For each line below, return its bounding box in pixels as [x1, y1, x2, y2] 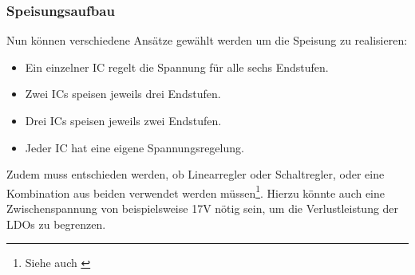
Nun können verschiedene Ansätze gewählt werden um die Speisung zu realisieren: [6, 32, 408, 49]
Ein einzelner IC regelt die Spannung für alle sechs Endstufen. [25, 58, 329, 75]
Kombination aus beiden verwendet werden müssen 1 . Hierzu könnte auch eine [6, 182, 385, 201]
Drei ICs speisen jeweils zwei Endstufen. [25, 112, 222, 128]
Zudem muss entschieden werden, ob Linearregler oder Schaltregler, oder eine [6, 166, 385, 183]
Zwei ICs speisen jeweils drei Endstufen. [25, 85, 221, 102]
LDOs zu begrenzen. [6, 215, 106, 232]
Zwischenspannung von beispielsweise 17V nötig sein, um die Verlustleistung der [6, 200, 399, 217]
